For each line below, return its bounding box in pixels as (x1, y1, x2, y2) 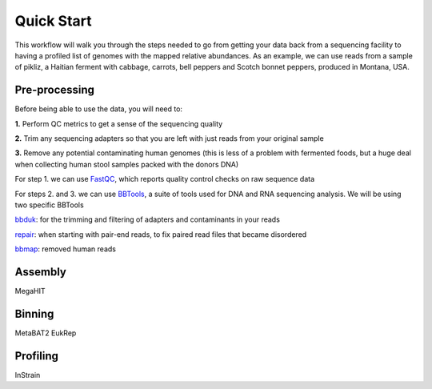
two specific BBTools (14, 200, 84, 210)
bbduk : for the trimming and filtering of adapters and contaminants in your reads (14, 215, 280, 224)
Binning (14, 307, 54, 320)
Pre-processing (14, 83, 95, 97)
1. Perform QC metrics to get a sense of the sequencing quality (14, 118, 223, 128)
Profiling (14, 349, 59, 363)
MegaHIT (14, 287, 46, 296)
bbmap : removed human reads (14, 244, 116, 254)
